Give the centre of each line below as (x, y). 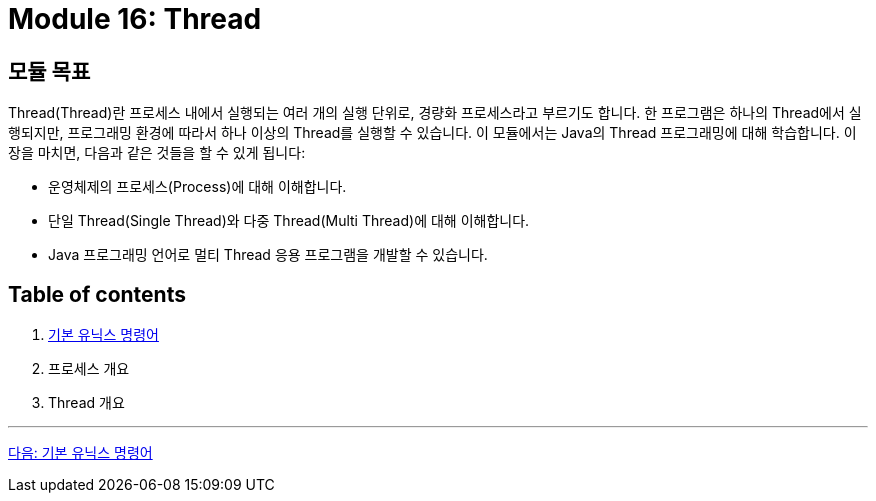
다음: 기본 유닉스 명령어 (80, 453)
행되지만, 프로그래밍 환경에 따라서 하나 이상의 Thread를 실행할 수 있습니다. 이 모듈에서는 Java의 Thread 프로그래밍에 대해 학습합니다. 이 (432, 133)
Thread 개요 (86, 403)
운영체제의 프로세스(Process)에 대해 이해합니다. (197, 187)
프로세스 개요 (89, 369)
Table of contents (97, 294)
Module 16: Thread (135, 19)
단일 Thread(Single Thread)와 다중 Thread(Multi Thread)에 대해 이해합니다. (289, 221)
